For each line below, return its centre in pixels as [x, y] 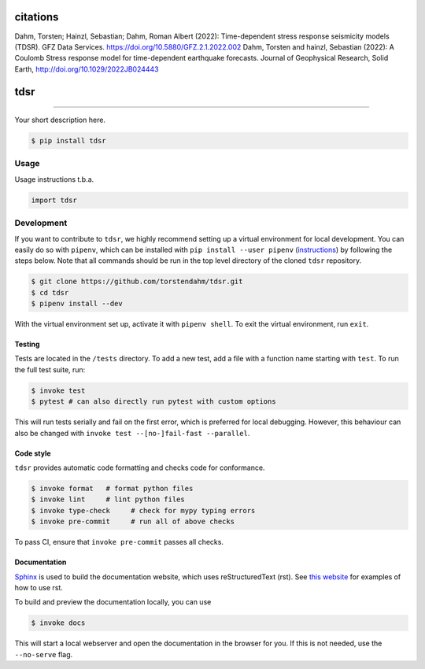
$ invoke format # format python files [112, 488]
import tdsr [54, 200]
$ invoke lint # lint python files [108, 499]
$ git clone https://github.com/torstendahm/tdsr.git [137, 282]
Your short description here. [60, 120]
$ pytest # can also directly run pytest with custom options [153, 402]
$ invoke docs [58, 623]
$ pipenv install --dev [77, 304]
